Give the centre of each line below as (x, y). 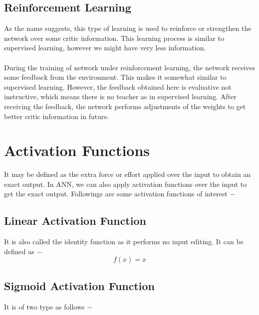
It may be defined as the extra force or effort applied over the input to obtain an (128, 174)
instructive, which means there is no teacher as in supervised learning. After (120, 96)
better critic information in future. (57, 116)
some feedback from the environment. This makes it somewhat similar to (115, 77)
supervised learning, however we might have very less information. (105, 48)
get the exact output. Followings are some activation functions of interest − (120, 194)
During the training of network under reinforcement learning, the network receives (130, 67)
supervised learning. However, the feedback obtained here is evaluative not (118, 86)
